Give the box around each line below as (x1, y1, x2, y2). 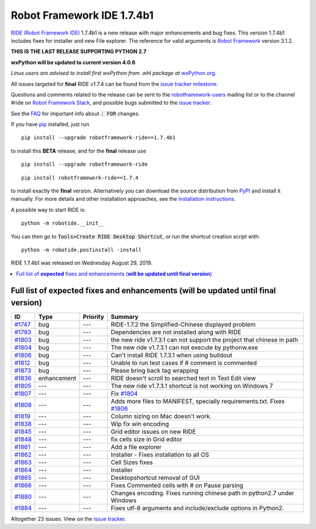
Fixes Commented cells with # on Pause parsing (111, 482, 243, 490)
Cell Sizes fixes (111, 458, 153, 466)
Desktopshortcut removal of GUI (111, 474, 200, 482)
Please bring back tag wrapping (111, 366, 199, 375)
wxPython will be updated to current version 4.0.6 (11, 59, 136, 66)
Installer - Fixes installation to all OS (111, 451, 209, 459)
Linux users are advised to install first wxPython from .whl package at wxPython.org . (11, 70, 217, 77)
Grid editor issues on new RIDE (111, 428, 196, 436)
